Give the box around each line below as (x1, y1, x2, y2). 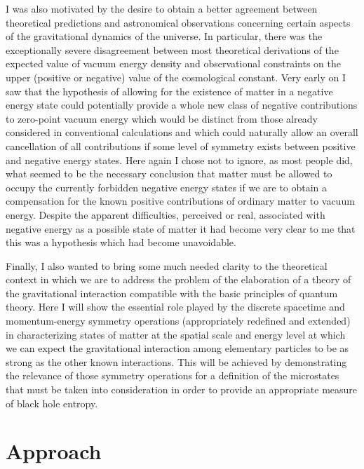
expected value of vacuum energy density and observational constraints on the (6, 56, 341, 71)
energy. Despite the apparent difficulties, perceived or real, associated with (6, 207, 325, 222)
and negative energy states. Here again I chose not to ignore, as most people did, (6, 152, 353, 167)
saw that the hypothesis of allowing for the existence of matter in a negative (6, 83, 333, 98)
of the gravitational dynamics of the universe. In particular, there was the (6, 29, 323, 43)
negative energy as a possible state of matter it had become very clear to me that (6, 221, 356, 236)
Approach (6, 437, 102, 465)
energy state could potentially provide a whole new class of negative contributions (6, 97, 358, 112)
